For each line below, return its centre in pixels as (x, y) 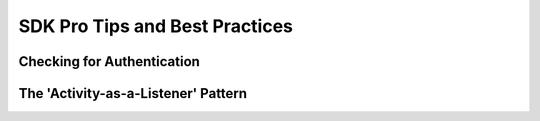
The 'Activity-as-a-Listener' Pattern (133, 93)
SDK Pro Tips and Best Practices (156, 26)
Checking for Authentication (109, 61)
